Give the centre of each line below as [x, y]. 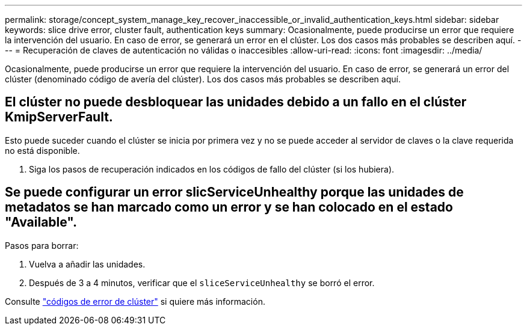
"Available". [41, 222]
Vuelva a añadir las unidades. [87, 264]
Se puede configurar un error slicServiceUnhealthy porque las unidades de [234, 192]
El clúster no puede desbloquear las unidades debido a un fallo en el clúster [236, 102]
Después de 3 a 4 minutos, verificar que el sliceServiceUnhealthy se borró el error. [202, 283]
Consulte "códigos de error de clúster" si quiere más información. [135, 301]
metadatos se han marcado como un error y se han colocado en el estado [229, 207]
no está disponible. [42, 150]
